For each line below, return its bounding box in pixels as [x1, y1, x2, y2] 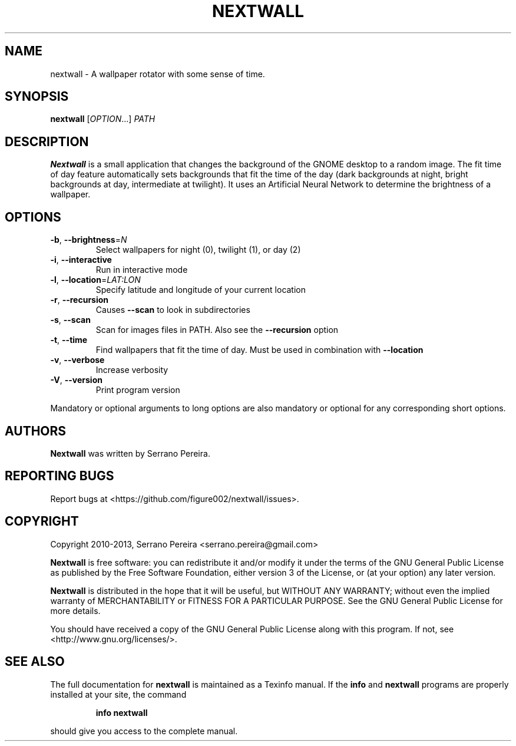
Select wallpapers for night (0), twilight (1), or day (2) [95, 245, 301, 255]
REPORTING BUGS [5, 468, 114, 484]
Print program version [95, 385, 180, 395]
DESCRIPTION [5, 134, 89, 149]
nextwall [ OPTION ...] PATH [50, 114, 156, 124]
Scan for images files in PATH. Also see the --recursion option [95, 325, 339, 335]
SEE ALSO [5, 654, 65, 669]
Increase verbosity [95, 365, 168, 375]
